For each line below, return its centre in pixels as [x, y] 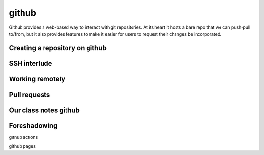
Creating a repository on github [58, 48]
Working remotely [37, 79]
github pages [22, 146]
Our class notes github [44, 110]
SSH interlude [31, 63]
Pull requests [30, 94]
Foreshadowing [33, 126]
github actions [23, 137]
